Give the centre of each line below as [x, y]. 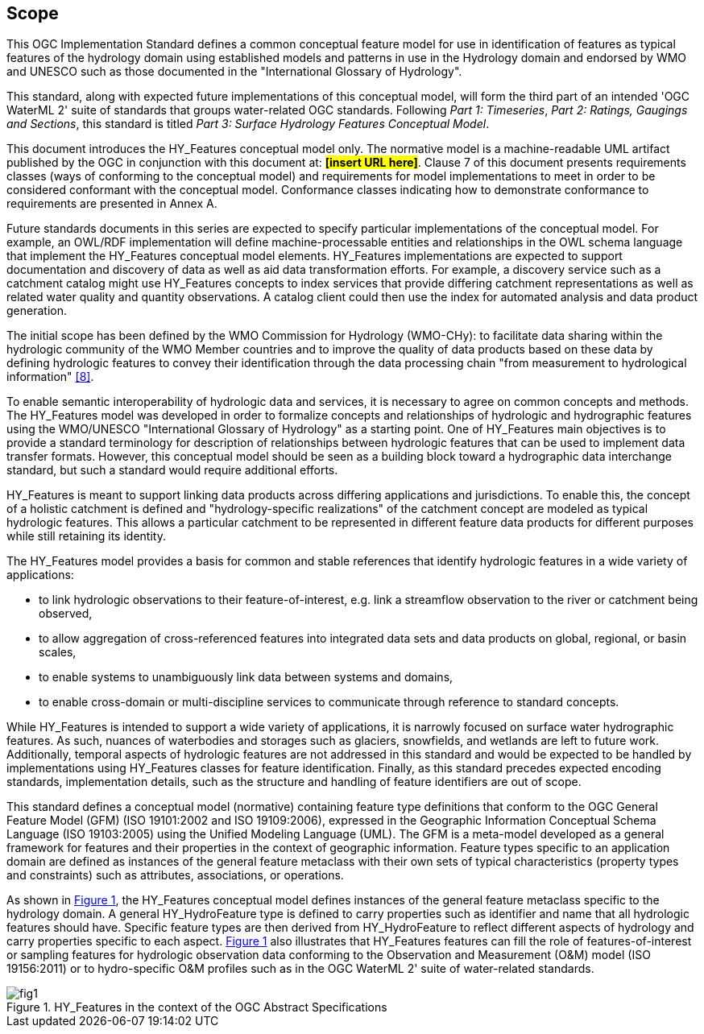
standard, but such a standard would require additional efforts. [172, 470]
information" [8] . [50, 377]
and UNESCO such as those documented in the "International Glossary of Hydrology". [234, 72]
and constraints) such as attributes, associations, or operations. [175, 875]
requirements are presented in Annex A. [112, 204]
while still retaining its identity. [86, 536]
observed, [66, 614]
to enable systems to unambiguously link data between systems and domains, [246, 677]
